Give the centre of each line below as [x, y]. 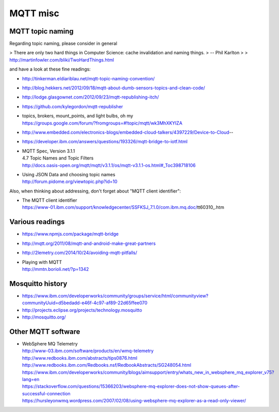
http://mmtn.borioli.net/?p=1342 [55, 269]
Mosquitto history [38, 284]
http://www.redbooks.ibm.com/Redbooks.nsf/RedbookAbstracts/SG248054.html [107, 365]
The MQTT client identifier [50, 200]
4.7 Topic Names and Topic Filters [58, 158]
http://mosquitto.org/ [44, 317]
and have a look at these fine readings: [50, 69]
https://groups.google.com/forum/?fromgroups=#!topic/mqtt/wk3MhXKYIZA [102, 123]
